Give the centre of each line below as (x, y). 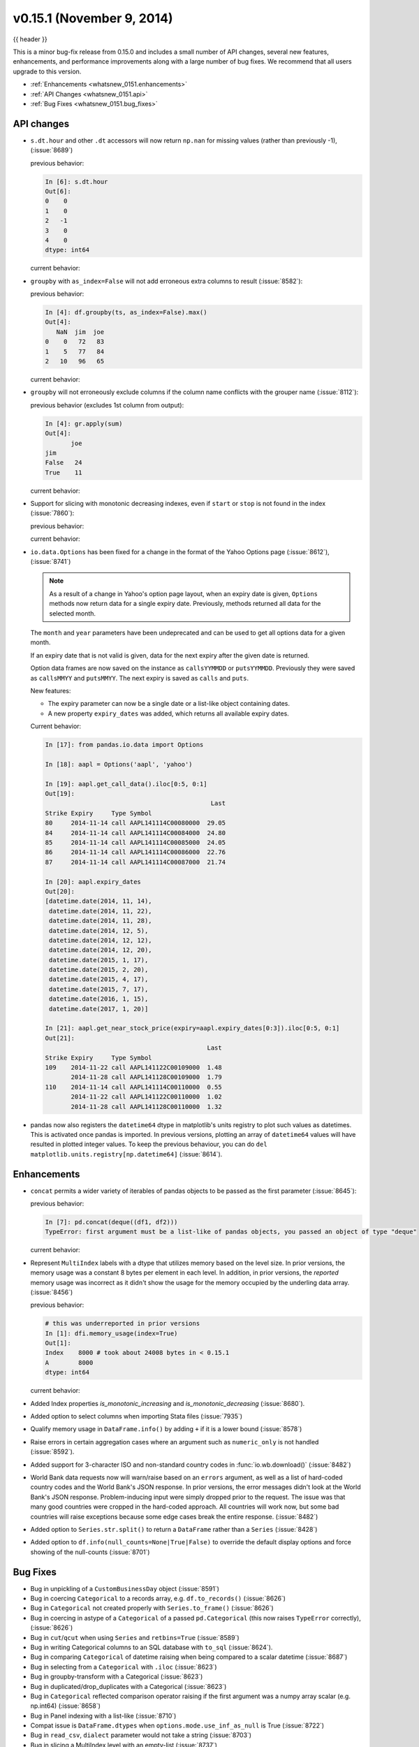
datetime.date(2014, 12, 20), (101, 950)
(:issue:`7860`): (52, 513)
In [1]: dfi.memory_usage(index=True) (111, 1333)
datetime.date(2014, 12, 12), (101, 940)
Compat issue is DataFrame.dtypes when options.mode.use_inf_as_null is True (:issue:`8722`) (177, 1725)
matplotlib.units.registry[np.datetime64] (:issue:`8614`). (126, 1154)
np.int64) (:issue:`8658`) (66, 1706)
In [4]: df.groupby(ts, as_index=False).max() (126, 312)
